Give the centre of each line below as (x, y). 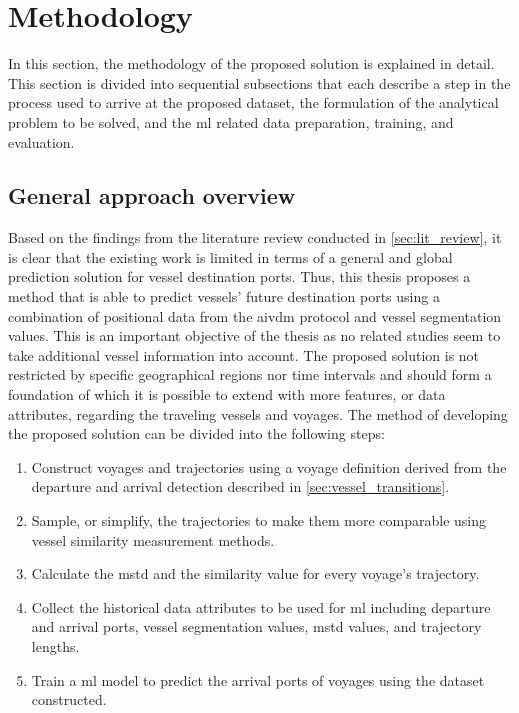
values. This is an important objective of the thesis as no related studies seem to (254, 335)
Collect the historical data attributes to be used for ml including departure (261, 606)
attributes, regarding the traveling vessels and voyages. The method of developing (258, 413)
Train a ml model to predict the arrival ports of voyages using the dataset (258, 679)
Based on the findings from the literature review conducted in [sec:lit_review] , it (255, 237)
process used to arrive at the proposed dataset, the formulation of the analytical (253, 102)
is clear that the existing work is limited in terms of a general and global (230, 256)
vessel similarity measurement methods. (153, 539)
